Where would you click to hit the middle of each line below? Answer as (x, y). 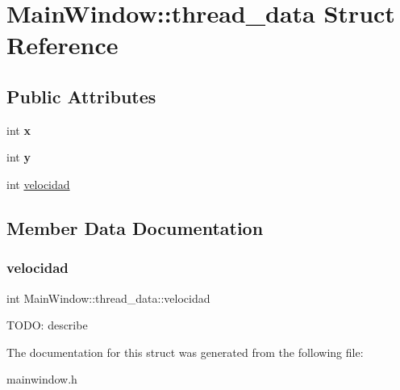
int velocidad (38, 184)
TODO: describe (47, 325)
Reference (62, 45)
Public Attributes (81, 96)
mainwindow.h (42, 379)
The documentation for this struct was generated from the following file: (185, 352)
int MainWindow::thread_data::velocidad (108, 298)
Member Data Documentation (135, 227)
